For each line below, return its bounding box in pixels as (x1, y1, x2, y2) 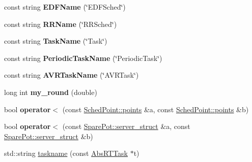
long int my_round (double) (4, 86, 97, 97)
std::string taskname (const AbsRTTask (4, 148, 128, 158)
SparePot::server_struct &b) (4, 131, 93, 141)
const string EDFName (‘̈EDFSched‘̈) (4, 2, 126, 12)
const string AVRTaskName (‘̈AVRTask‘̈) (4, 70, 139, 80)
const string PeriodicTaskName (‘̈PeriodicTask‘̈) (4, 52, 162, 63)
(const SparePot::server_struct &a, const (62, 121, 190, 132)
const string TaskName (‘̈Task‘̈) (4, 36, 107, 46)
